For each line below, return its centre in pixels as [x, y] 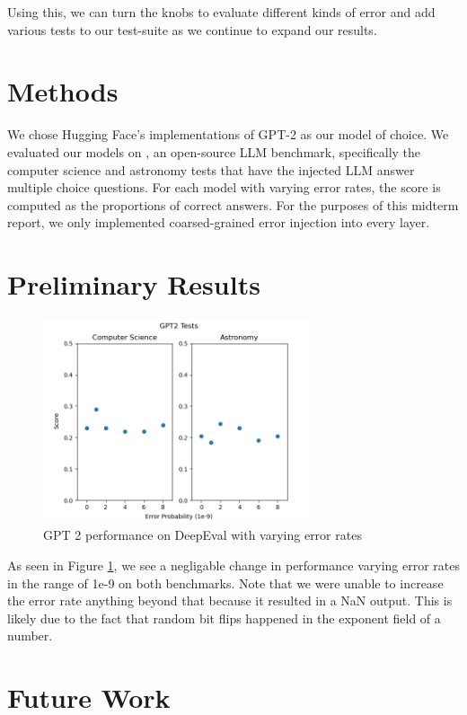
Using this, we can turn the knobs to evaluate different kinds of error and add [221, 12]
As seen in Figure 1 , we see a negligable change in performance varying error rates [233, 565]
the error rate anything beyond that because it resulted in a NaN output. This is [230, 600]
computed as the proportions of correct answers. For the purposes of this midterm [233, 204]
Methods [63, 91]
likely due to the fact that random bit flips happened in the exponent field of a [224, 618]
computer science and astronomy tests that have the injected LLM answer [211, 169]
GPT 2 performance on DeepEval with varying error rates [203, 535]
